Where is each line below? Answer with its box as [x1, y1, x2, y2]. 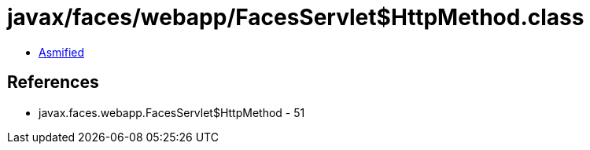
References [7, 72, 99, 93]
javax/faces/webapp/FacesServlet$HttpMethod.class [7, 4, 584, 31]
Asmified [39, 45, 85, 59]
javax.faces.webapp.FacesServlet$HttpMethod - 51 [39, 105, 305, 119]
